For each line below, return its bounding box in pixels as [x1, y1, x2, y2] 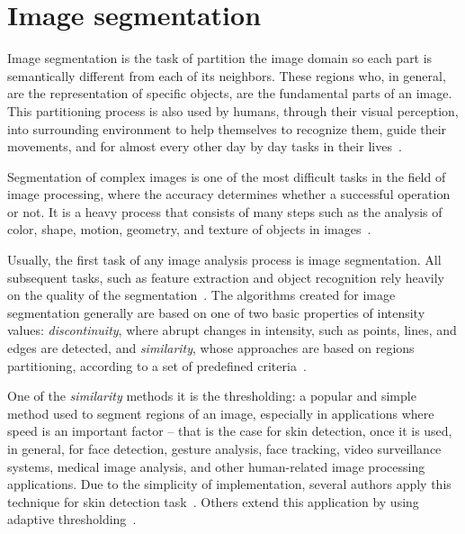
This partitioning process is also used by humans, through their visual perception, [7, 101, 459, 120]
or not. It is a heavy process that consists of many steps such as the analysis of [7, 202, 443, 221]
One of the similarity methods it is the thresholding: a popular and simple [7, 386, 416, 405]
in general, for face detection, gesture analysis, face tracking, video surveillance [7, 439, 442, 457]
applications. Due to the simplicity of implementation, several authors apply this [7, 475, 452, 493]
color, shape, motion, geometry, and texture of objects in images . [7, 220, 371, 239]
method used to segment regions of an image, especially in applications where [7, 403, 434, 422]
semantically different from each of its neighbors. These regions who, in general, [7, 66, 446, 85]
